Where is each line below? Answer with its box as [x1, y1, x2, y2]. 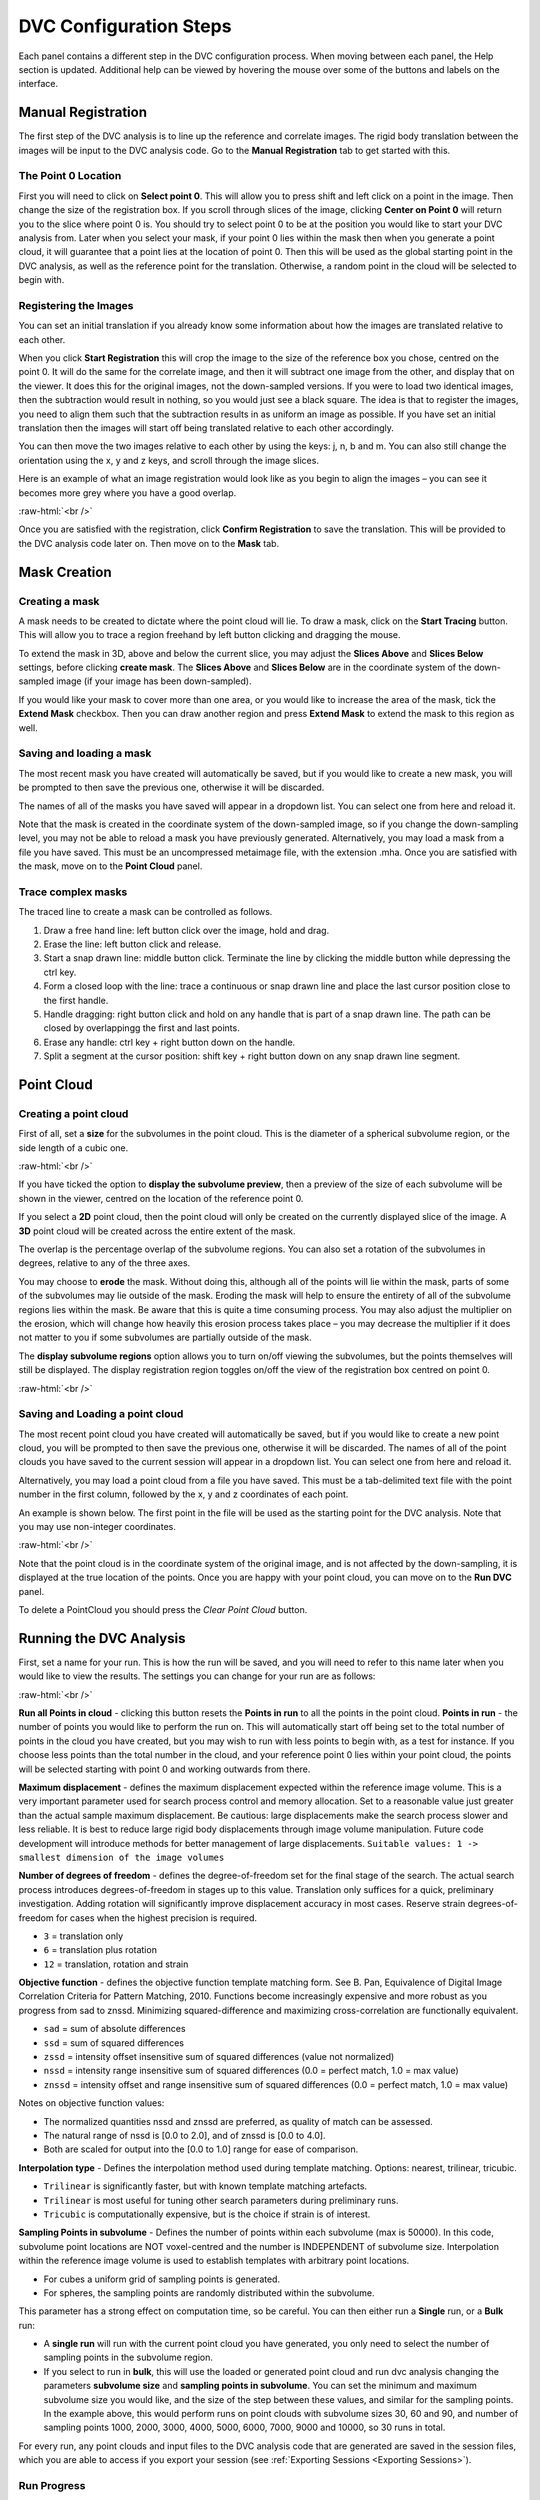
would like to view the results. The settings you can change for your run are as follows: [18, 1670, 376, 1682]
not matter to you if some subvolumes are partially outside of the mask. [18, 1331, 312, 1344]
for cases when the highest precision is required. [55, 1911, 258, 1924]
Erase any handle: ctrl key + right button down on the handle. [43, 1036, 296, 1048]
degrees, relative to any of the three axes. [18, 1257, 191, 1269]
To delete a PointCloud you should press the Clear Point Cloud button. [18, 1603, 308, 1615]
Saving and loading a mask [18, 746, 152, 760]
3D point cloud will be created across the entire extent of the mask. [18, 1225, 296, 1237]
